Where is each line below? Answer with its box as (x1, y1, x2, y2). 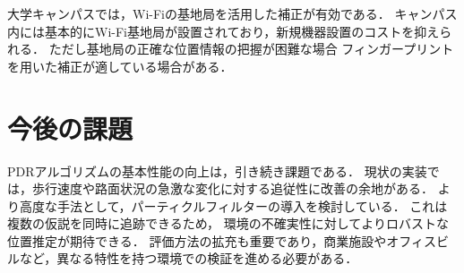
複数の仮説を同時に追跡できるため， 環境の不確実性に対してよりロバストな (7, 214, 449, 233)
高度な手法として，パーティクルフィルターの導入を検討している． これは (19, 196, 448, 215)
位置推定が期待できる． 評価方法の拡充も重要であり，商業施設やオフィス (7, 231, 436, 250)
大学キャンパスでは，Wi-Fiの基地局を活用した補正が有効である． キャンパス (7, 4, 458, 22)
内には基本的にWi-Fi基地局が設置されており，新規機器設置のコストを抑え (7, 21, 440, 40)
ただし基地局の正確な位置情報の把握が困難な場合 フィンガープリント (48, 39, 454, 58)
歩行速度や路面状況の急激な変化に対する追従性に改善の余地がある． (31, 179, 434, 198)
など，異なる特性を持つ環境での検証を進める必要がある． (19, 249, 358, 268)
